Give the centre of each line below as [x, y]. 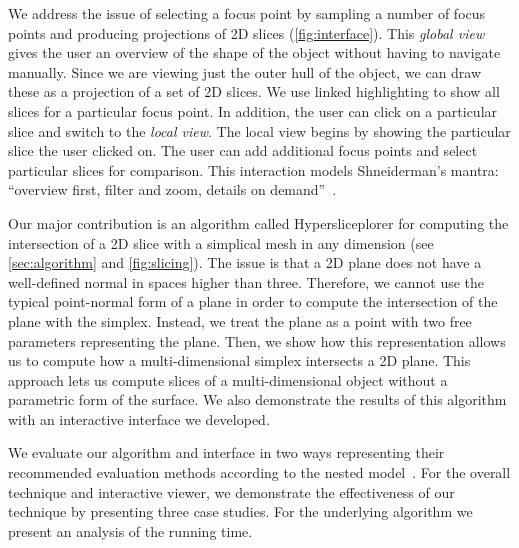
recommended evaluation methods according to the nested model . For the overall [259, 472]
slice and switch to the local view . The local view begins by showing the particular [259, 130]
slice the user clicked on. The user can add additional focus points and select [243, 150]
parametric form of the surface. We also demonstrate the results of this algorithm [257, 399]
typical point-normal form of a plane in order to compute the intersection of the [253, 301]
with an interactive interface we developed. [139, 418]
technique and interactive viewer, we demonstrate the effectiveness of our [231, 491]
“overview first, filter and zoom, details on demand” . [172, 189]
